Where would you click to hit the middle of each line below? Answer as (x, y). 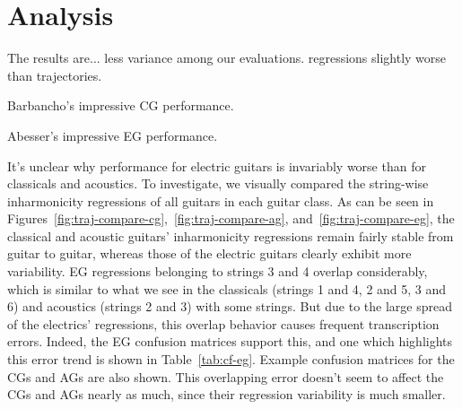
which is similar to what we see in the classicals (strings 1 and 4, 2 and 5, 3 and (227, 288)
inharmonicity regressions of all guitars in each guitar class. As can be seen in (221, 200)
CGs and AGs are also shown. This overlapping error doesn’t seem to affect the (226, 376)
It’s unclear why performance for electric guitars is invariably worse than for (217, 165)
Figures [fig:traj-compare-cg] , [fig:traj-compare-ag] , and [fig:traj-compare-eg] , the (231, 218)
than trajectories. (55, 75)
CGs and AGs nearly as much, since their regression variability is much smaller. (227, 394)
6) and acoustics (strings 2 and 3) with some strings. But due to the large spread (230, 306)
